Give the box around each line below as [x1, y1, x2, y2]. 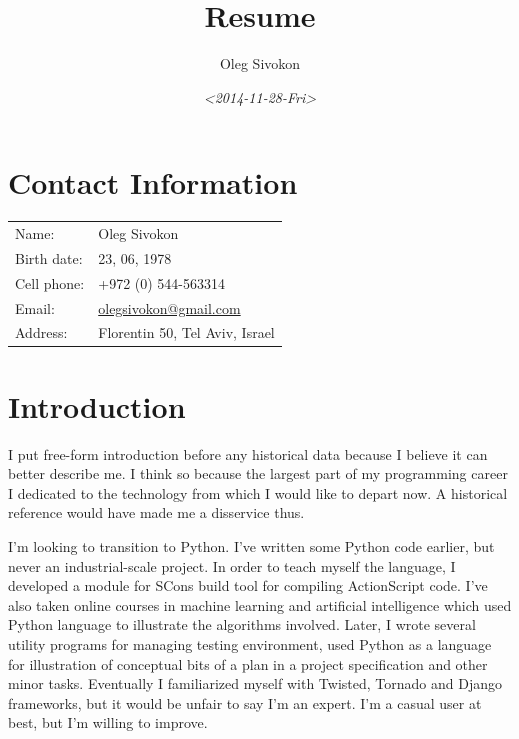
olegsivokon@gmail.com [98, 297, 241, 318]
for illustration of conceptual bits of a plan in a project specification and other [8, 653, 488, 674]
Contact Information [8, 162, 298, 203]
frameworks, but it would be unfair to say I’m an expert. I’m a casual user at [8, 692, 482, 713]
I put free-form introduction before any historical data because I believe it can [8, 443, 488, 464]
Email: [15, 297, 55, 318]
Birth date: [15, 247, 83, 268]
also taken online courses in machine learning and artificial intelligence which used [8, 594, 512, 615]
